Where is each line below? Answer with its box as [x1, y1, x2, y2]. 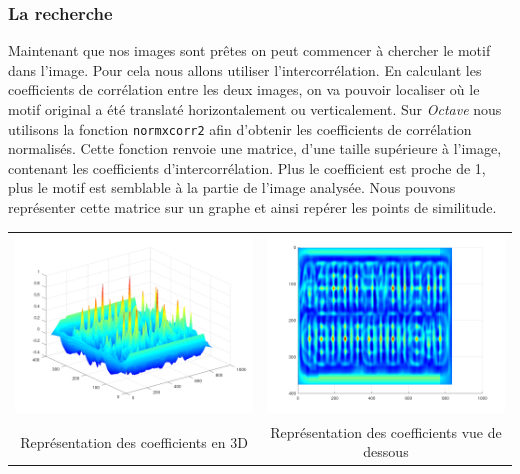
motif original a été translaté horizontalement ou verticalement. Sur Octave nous [8, 99, 502, 119]
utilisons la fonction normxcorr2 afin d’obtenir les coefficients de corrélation [8, 118, 472, 139]
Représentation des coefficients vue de [270, 421, 502, 442]
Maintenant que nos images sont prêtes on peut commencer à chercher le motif [8, 40, 491, 61]
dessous [363, 441, 409, 462]
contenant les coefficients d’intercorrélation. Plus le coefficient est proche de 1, [8, 157, 486, 178]
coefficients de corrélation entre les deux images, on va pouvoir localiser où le [8, 79, 480, 100]
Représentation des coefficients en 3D [20, 431, 248, 452]
